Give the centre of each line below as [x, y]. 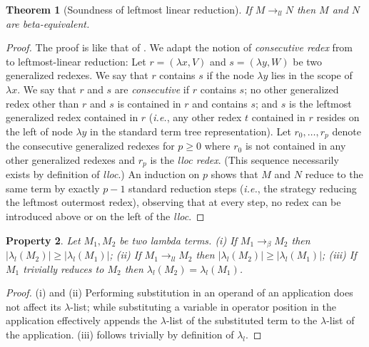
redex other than [42, 103]
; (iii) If [339, 255]
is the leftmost [320, 103]
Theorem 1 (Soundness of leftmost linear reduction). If [129, 9]
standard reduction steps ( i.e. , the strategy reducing [243, 188]
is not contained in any [295, 146]
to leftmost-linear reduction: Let [76, 61]
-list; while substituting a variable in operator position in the [203, 306]
